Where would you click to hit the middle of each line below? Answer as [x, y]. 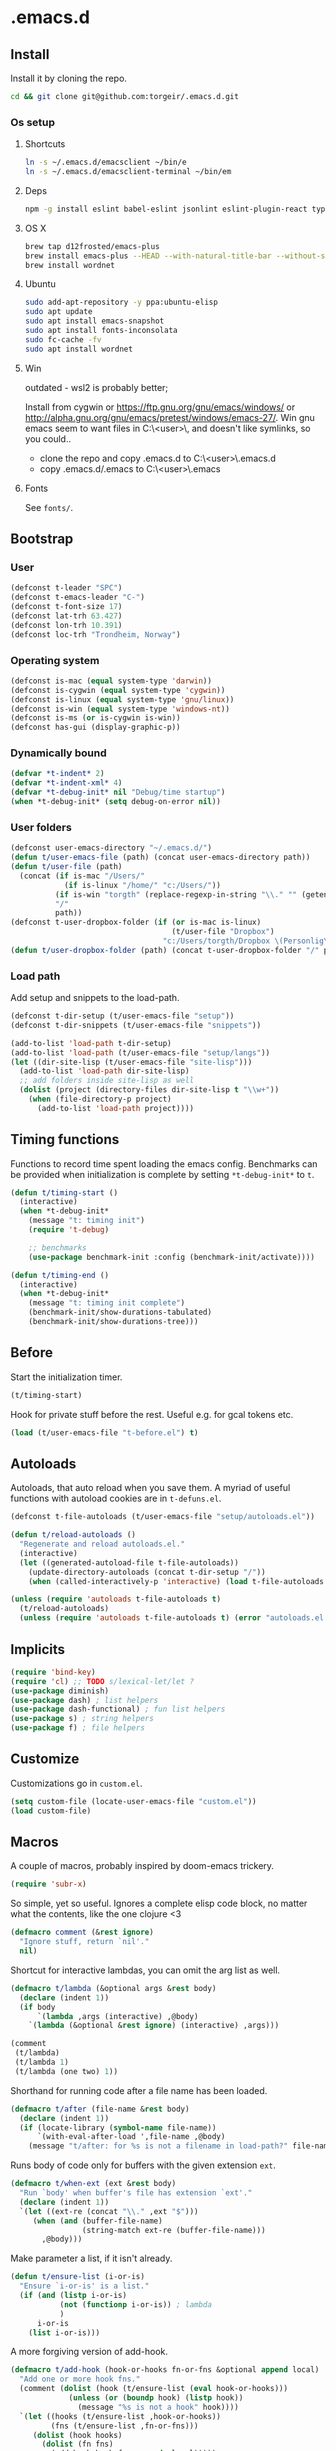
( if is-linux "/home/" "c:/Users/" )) [142, 885]
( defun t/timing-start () [64, 1192]
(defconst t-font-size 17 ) [66, 607]
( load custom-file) [51, 1811]
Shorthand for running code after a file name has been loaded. [139, 2090]
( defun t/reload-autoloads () [73, 1535]
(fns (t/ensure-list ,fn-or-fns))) [124, 2426]
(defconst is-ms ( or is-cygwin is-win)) [96, 718]
